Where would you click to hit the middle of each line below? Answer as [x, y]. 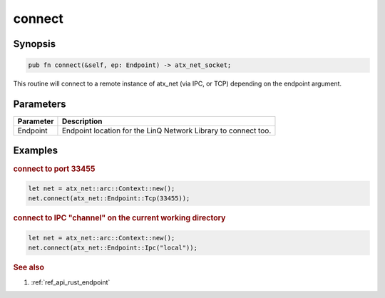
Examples [36, 151]
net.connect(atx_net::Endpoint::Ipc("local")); [113, 248]
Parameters [40, 104]
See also [29, 267]
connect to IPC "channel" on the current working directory [119, 218]
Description [82, 121]
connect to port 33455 [54, 169]
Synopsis [35, 44]
